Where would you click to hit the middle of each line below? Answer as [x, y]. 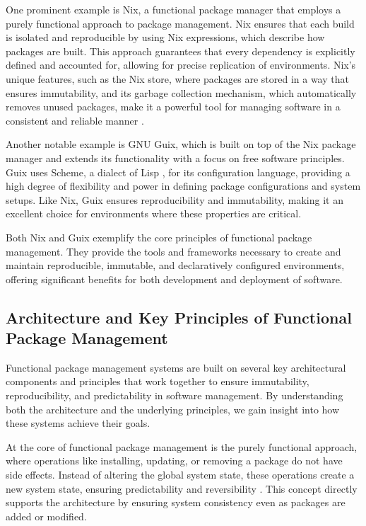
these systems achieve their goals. [78, 423]
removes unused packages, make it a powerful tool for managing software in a [173, 107]
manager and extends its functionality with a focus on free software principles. [175, 158]
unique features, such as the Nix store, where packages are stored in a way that [177, 78]
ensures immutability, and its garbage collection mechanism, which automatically [181, 92]
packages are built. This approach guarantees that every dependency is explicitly [181, 51]
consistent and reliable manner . [75, 120]
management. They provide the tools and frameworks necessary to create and [173, 251]
